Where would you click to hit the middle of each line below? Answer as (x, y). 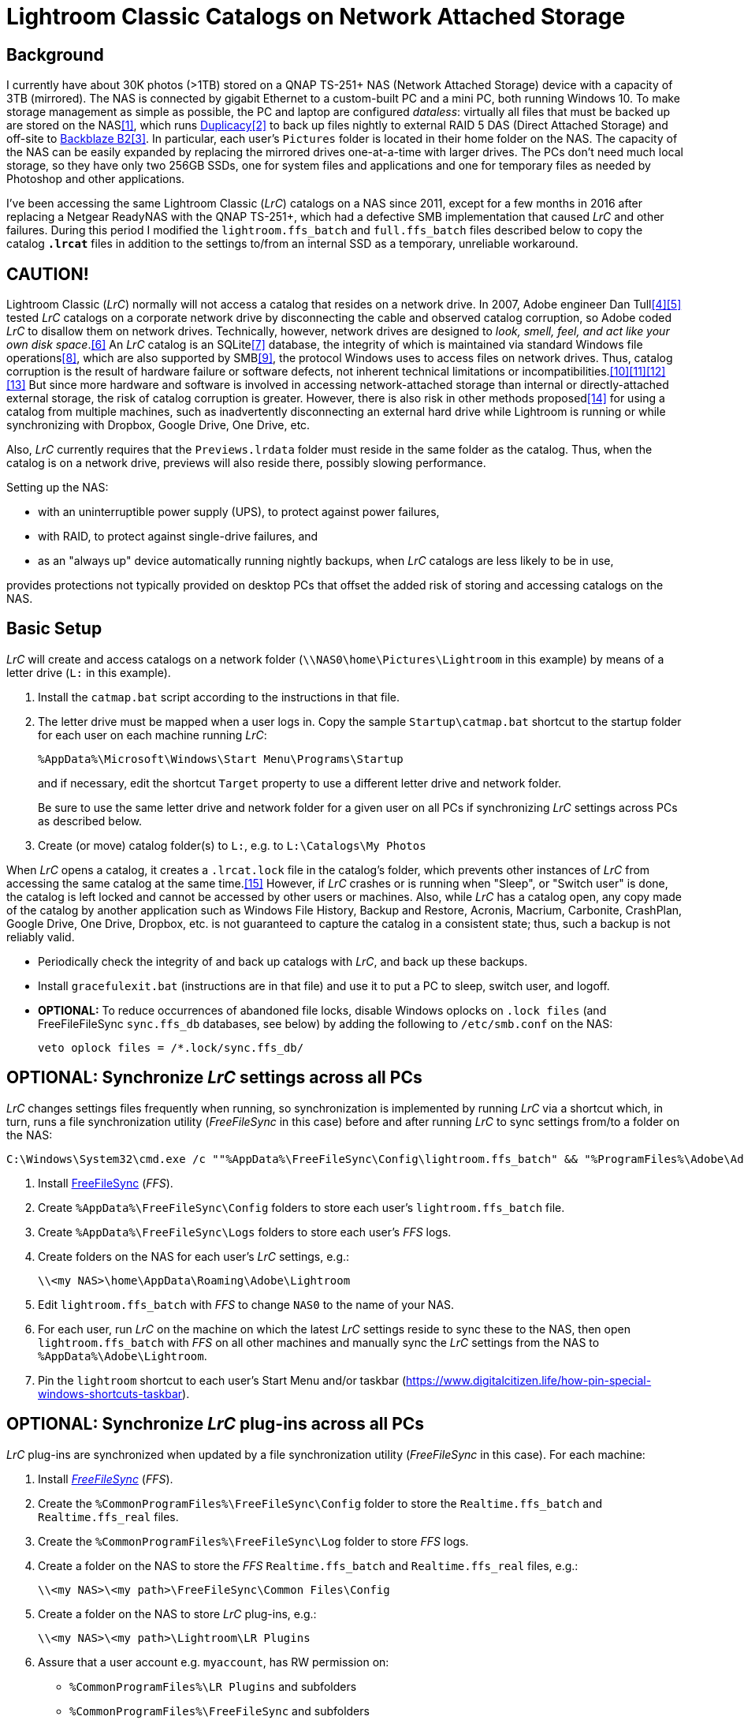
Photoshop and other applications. (96, 179)
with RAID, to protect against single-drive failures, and (178, 537)
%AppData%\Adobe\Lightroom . (123, 1355)
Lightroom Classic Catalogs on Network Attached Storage (316, 17)
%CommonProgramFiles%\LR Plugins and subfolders (213, 1686)
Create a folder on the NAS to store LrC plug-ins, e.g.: (177, 1613)
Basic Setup (54, 629)
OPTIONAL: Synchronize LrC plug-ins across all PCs (216, 1424)
